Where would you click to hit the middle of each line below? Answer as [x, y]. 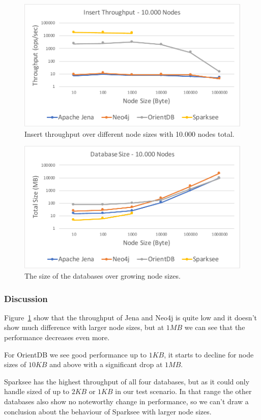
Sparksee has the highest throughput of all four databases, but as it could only [127, 381]
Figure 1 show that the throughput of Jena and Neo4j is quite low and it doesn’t [130, 317]
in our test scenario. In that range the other [183, 391]
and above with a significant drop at [106, 364]
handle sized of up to [37, 391]
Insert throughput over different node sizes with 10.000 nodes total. [129, 133]
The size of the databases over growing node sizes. [103, 276]
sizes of [15, 364]
